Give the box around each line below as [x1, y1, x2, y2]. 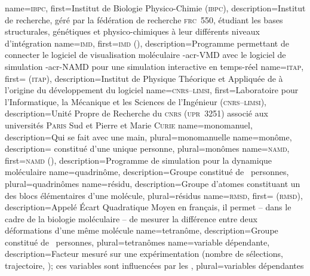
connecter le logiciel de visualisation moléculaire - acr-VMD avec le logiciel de [5, 48, 286, 61]
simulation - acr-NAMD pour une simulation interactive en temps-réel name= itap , [5, 60, 304, 72]
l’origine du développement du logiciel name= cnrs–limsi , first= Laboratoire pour [5, 84, 299, 96]
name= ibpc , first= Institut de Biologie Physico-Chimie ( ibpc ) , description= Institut [5, 2, 306, 14]
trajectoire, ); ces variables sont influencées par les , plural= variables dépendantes [5, 259, 304, 272]
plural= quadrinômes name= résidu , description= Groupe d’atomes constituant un [5, 177, 300, 189]
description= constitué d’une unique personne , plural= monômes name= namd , [5, 142, 290, 155]
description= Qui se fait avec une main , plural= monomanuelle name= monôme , [5, 130, 292, 143]
